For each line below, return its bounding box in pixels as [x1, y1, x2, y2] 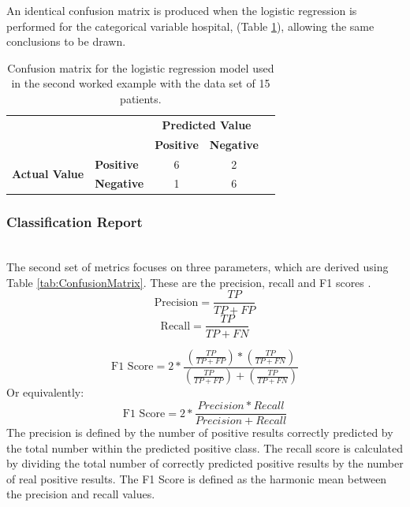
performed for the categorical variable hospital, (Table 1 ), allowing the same [6, 17, 375, 34]
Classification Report [6, 212, 143, 232]
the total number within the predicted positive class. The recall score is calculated [6, 439, 403, 456]
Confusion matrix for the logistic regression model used [7, 59, 274, 76]
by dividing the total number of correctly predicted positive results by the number [6, 455, 404, 472]
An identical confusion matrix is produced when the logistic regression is [6, 2, 357, 18]
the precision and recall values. [6, 486, 155, 502]
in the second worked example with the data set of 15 [11, 75, 270, 91]
